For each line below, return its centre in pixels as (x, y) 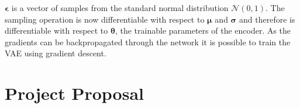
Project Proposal (74, 93)
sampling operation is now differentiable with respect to (105, 19)
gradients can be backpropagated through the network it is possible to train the (148, 42)
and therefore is (267, 19)
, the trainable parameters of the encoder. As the (203, 30)
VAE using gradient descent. (56, 53)
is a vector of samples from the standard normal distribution (120, 8)
